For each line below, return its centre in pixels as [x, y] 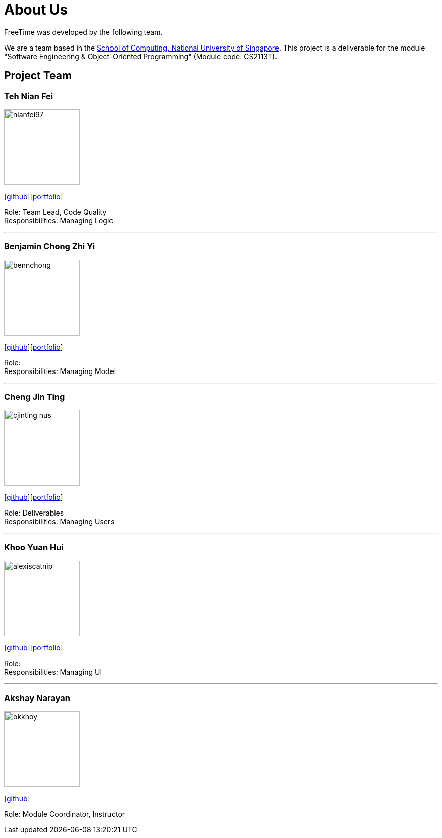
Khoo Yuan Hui [34, 547]
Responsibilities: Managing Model [60, 371]
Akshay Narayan [37, 698]
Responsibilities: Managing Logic [59, 220]
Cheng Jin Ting [35, 397]
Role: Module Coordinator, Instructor [65, 814]
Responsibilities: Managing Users [59, 522]
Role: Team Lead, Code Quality [56, 212]
